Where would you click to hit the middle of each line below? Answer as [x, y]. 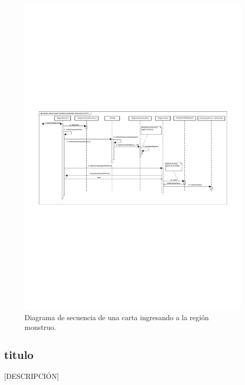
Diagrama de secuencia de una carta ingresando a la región [117, 317]
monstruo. [40, 327]
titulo [19, 355]
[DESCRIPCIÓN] [32, 376]
